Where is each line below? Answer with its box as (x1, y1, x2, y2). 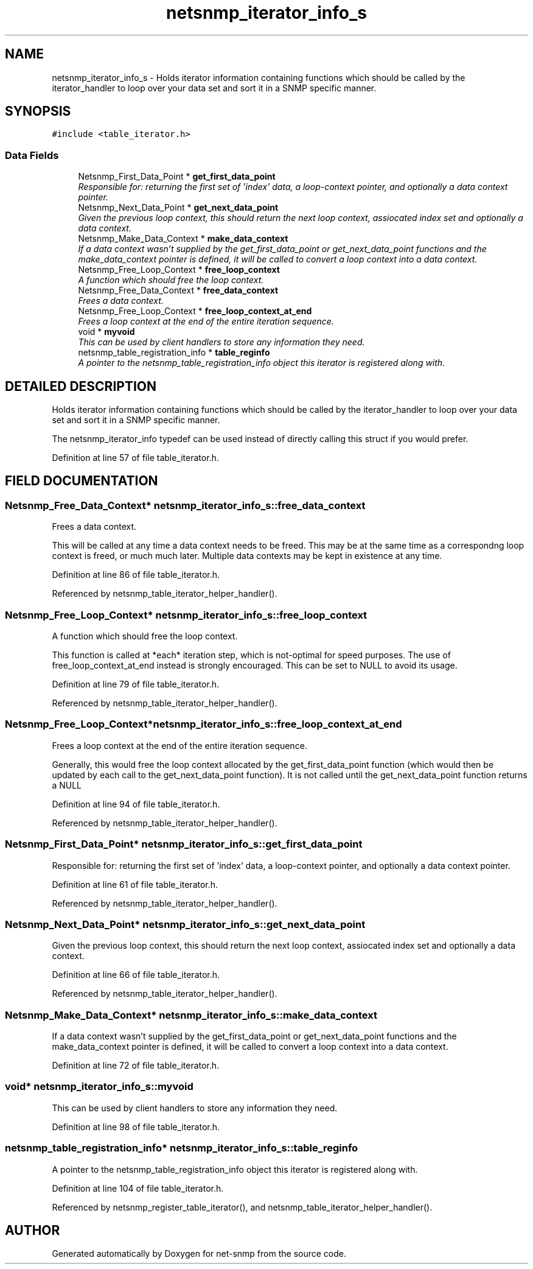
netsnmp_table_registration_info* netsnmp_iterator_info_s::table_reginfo (5, 1142, 358, 1155)
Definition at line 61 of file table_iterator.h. (52, 879, 218, 890)
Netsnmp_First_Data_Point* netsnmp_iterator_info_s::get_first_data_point (5, 838, 363, 851)
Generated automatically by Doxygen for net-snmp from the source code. (52, 1248, 347, 1259)
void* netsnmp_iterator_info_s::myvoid (5, 1080, 193, 1093)
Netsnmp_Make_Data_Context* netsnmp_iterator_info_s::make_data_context (5, 1008, 377, 1021)
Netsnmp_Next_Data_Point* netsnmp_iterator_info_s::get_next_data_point (5, 918, 366, 930)
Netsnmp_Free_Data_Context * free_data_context (78, 285, 279, 296)
